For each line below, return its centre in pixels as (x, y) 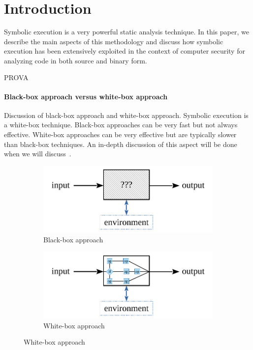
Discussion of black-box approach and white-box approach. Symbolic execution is (126, 115)
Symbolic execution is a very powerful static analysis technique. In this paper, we (126, 32)
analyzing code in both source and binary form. (76, 60)
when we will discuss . (38, 154)
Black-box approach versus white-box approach (86, 96)
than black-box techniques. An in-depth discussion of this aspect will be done (121, 144)
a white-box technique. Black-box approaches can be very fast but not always (121, 125)
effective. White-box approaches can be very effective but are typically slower (120, 134)
